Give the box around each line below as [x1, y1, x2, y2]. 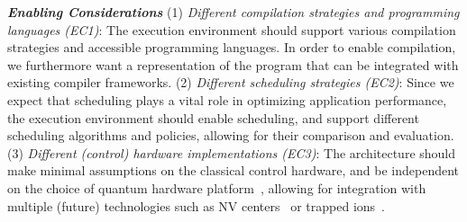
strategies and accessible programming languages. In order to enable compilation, [7, 38, 456, 57]
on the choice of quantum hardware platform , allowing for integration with [7, 178, 426, 197]
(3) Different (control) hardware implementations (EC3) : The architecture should [7, 143, 456, 162]
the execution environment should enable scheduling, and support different [7, 108, 419, 127]
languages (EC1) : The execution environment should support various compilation [7, 20, 456, 39]
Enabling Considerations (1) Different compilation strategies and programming [7, 3, 460, 21]
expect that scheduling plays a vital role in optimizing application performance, [7, 90, 447, 109]
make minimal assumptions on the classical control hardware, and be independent [7, 161, 460, 180]
